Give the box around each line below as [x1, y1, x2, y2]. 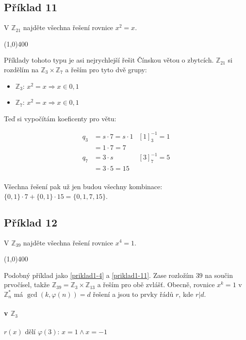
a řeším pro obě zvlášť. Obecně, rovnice [97, 279, 215, 290]
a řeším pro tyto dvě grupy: [65, 64, 147, 74]
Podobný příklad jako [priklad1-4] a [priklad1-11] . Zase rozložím [4, 270, 194, 280]
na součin [205, 270, 233, 280]
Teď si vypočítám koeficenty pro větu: [4, 113, 116, 123]
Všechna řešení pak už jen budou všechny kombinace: [4, 181, 163, 192]
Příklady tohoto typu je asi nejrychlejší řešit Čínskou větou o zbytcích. [4, 55, 214, 65]
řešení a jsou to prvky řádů [93, 289, 174, 299]
